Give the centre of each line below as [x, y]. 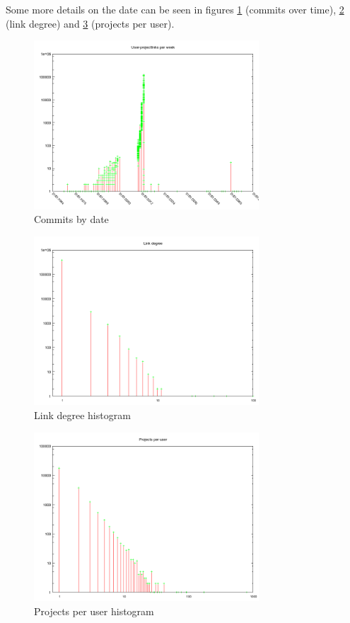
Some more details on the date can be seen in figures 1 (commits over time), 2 [175, 9]
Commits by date [71, 219]
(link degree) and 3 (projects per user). [90, 23]
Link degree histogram [82, 415]
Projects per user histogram [94, 611]
